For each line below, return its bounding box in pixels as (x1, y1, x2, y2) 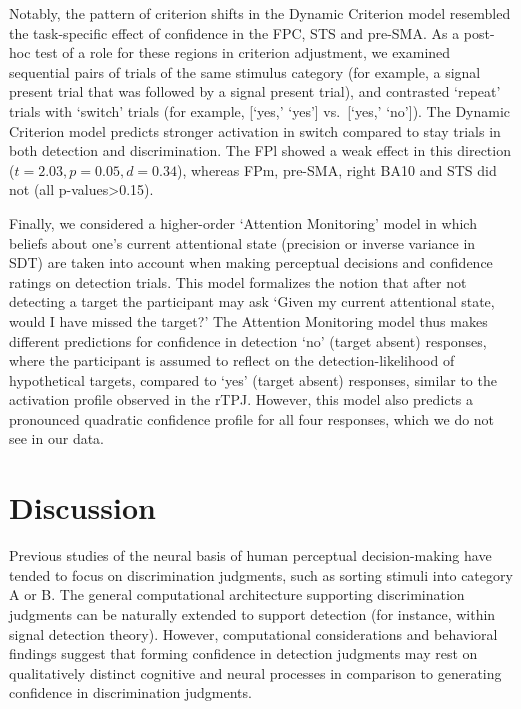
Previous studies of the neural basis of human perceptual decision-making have (9, 545, 492, 566)
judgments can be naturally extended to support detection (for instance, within (9, 603, 496, 624)
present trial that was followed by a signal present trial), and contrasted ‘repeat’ (9, 81, 501, 102)
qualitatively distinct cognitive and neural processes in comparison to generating (9, 662, 502, 683)
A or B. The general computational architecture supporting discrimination (9, 584, 465, 605)
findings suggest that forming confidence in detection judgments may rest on (9, 643, 478, 664)
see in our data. (9, 428, 105, 449)
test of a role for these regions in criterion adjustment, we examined (35, 42, 451, 63)
